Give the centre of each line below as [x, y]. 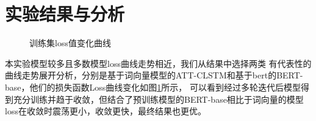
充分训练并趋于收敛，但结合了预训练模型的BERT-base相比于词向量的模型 [158, 99]
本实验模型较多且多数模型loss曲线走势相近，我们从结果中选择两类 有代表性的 [158, 63]
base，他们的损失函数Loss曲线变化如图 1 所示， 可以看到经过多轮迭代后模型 [153, 87]
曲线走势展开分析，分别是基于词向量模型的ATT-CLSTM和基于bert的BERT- [154, 75]
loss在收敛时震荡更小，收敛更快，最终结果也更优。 [106, 111]
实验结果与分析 [65, 14]
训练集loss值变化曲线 [70, 43]
